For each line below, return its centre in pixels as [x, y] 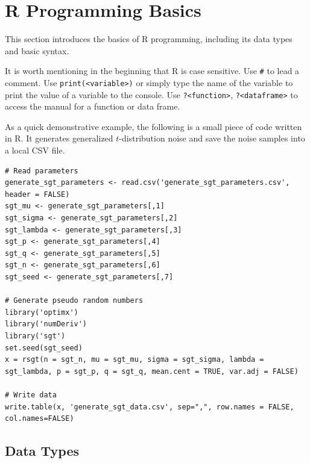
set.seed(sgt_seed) [44, 348]
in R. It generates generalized [59, 138]
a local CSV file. [35, 150]
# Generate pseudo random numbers [74, 301]
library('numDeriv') [46, 324]
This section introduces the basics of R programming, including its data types [149, 39]
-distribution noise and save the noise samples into [212, 138]
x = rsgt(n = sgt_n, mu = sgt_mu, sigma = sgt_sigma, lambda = [134, 360]
